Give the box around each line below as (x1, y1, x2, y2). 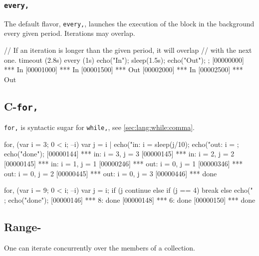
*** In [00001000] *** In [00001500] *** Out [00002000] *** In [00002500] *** (4, 64, 243, 75)
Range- (4, 219, 41, 234)
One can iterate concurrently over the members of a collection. (4, 242, 195, 253)
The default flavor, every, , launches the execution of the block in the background (4, 18, 255, 28)
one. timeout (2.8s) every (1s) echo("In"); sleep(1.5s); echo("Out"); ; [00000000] (4, 54, 244, 65)
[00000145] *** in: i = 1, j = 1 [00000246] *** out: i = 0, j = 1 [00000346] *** (4, 158, 243, 169)
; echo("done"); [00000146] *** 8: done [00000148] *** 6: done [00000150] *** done (4, 194, 256, 205)
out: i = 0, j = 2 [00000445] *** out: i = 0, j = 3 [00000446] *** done (4, 168, 217, 178)
